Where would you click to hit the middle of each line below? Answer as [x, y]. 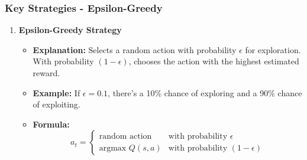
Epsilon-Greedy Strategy [70, 30]
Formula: [51, 124]
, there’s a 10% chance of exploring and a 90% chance [205, 92]
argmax [113, 148]
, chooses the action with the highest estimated [214, 61]
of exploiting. [56, 104]
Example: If [56, 92]
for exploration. [273, 49]
